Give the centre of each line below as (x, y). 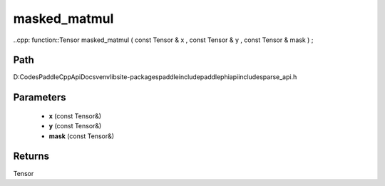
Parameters (40, 97)
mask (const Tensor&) (81, 136)
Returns (31, 156)
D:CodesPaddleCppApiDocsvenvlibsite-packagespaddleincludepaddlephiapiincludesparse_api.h (155, 77)
